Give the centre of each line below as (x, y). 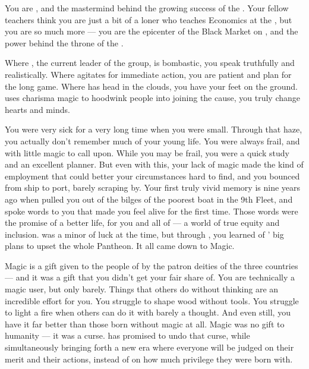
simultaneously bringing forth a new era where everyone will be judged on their (149, 347)
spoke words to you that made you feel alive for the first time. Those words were (152, 211)
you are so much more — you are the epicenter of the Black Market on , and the (152, 31)
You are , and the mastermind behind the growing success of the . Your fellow (147, 8)
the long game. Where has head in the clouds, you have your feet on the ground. (151, 86)
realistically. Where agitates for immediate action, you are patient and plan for (148, 74)
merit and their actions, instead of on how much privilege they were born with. (149, 359)
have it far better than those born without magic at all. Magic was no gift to (145, 324)
